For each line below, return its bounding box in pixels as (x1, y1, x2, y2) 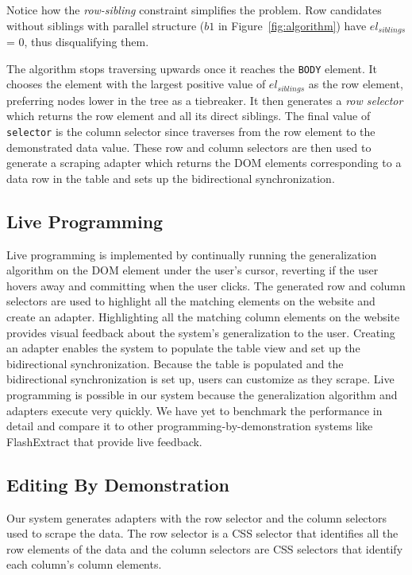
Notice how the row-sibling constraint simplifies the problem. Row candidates (6, 2, 382, 17)
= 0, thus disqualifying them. (6, 33, 149, 50)
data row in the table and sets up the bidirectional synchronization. (6, 169, 335, 186)
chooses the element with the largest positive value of (6, 76, 266, 92)
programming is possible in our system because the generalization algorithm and (6, 386, 398, 402)
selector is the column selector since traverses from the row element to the (6, 122, 375, 139)
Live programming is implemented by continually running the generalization (6, 246, 377, 262)
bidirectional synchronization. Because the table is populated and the (6, 355, 344, 371)
